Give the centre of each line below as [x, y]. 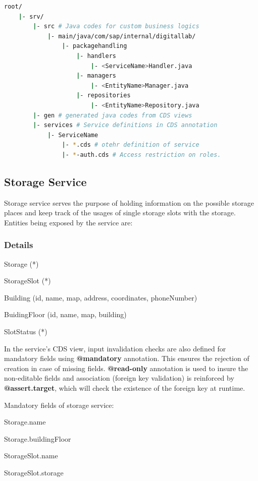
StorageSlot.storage [34, 473]
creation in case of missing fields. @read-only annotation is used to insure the [126, 368]
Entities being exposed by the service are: [68, 222]
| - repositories [104, 96]
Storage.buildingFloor [38, 438]
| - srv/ [31, 16]
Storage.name [25, 422]
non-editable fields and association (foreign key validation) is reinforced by [119, 378]
